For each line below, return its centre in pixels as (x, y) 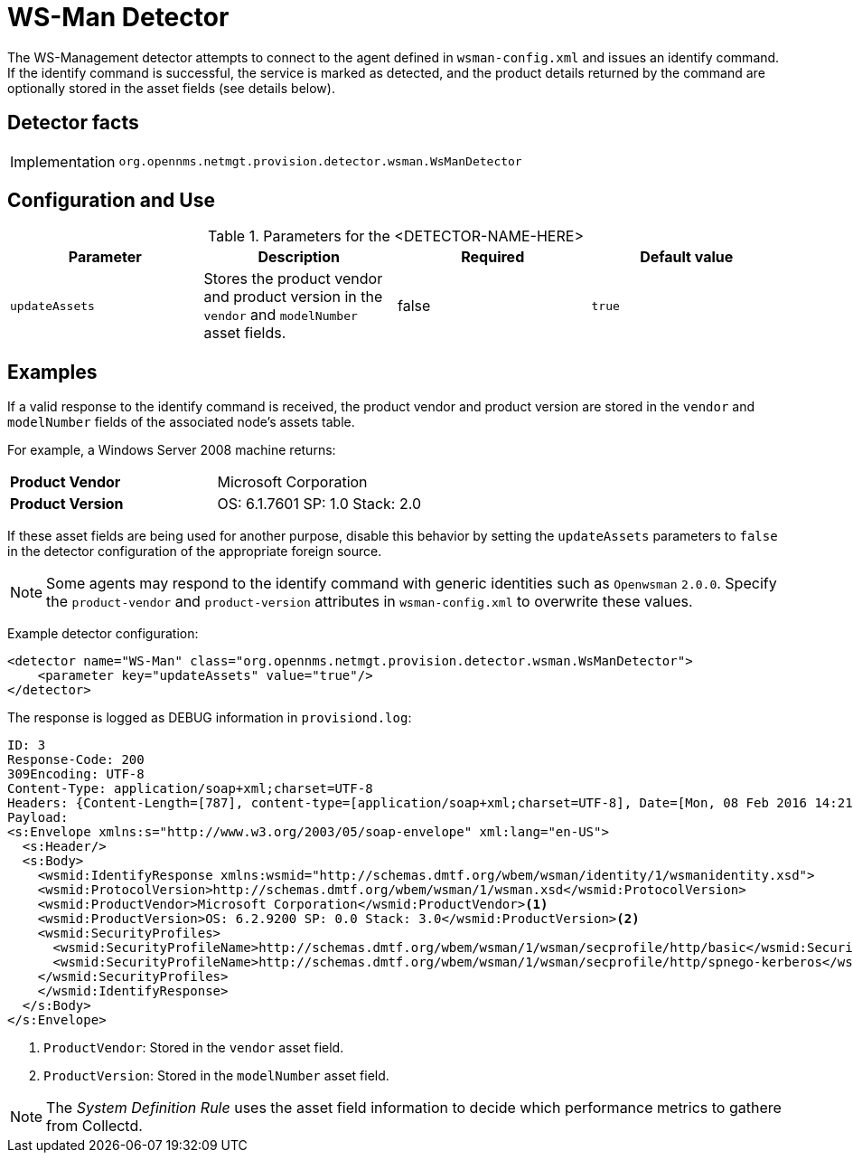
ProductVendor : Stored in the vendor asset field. (194, 1048)
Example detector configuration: (103, 634)
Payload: (38, 818)
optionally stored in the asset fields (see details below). (171, 88)
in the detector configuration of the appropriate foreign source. (195, 552)
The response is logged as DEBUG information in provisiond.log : (210, 718)
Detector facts (73, 123)
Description (299, 257)
